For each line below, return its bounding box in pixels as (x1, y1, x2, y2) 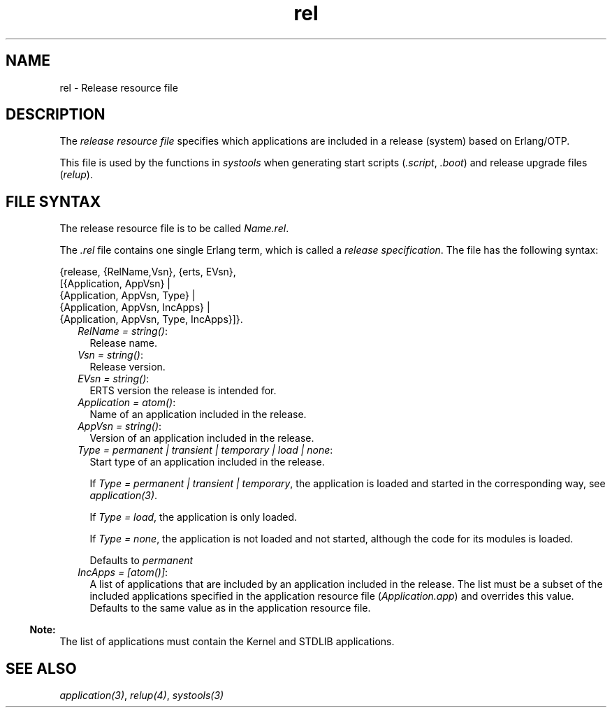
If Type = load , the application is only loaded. (89, 511, 298, 524)
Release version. (89, 361, 166, 373)
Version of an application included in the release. (89, 432, 314, 445)
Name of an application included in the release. (89, 408, 307, 421)
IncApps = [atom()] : (78, 566, 168, 579)
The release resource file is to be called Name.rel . (59, 222, 289, 235)
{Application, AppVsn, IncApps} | (59, 301, 210, 314)
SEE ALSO (6, 659, 77, 677)
